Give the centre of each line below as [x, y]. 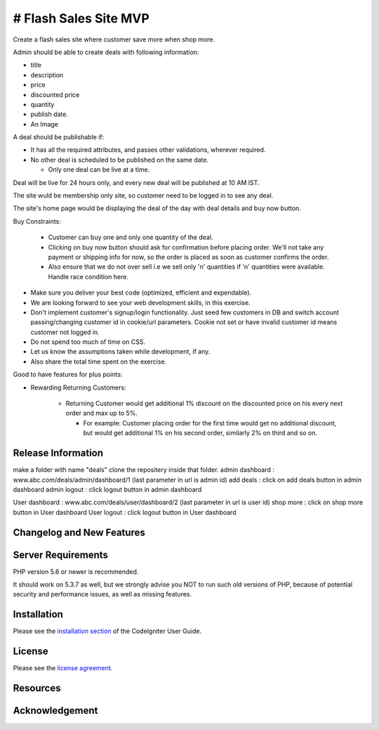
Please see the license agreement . [63, 668]
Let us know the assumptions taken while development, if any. [120, 352]
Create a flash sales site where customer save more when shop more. [114, 39]
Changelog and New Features [79, 532]
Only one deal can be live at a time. [99, 169]
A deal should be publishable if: [59, 137]
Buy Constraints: [37, 221]
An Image [45, 124]
